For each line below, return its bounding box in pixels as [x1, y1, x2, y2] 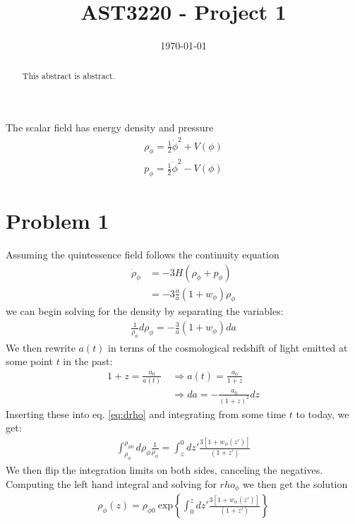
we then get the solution [243, 476, 348, 491]
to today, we [296, 406, 349, 421]
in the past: [63, 354, 113, 369]
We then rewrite [6, 340, 76, 355]
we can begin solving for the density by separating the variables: [6, 304, 284, 318]
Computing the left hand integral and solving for [6, 476, 217, 491]
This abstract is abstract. [22, 69, 115, 81]
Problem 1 [6, 206, 109, 235]
